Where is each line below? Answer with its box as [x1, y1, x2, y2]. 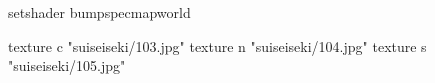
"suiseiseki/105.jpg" [8, 55, 126, 76]
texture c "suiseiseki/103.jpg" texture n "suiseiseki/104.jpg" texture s [8, 35, 427, 56]
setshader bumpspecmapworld [8, 2, 191, 22]
